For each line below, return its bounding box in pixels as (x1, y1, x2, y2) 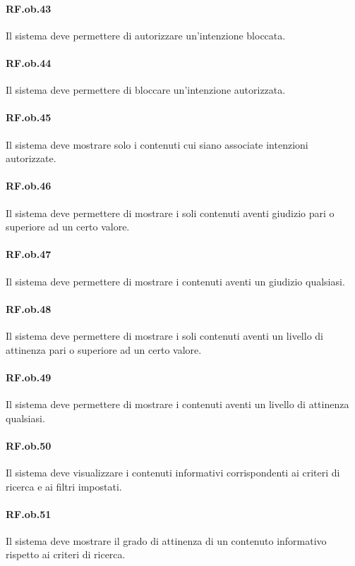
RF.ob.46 (6, 178, 52, 193)
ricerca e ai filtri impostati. (6, 479, 122, 493)
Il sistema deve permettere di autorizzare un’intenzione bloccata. (6, 27, 286, 42)
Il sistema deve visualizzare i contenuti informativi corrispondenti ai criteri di (6, 465, 340, 479)
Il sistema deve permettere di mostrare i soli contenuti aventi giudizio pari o (6, 205, 335, 220)
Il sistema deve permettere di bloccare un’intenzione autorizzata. (6, 82, 286, 97)
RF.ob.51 (6, 506, 52, 521)
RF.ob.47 (6, 247, 52, 262)
